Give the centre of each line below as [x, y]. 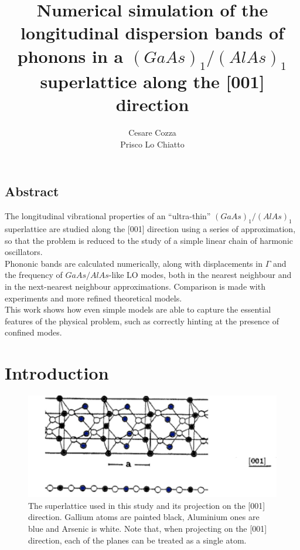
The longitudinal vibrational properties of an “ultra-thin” [108, 216]
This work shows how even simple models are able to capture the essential [138, 309]
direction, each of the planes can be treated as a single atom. [137, 540]
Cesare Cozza [152, 133]
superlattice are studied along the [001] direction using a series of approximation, [150, 229]
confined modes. [33, 332]
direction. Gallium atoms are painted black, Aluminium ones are [144, 517]
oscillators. [24, 252]
